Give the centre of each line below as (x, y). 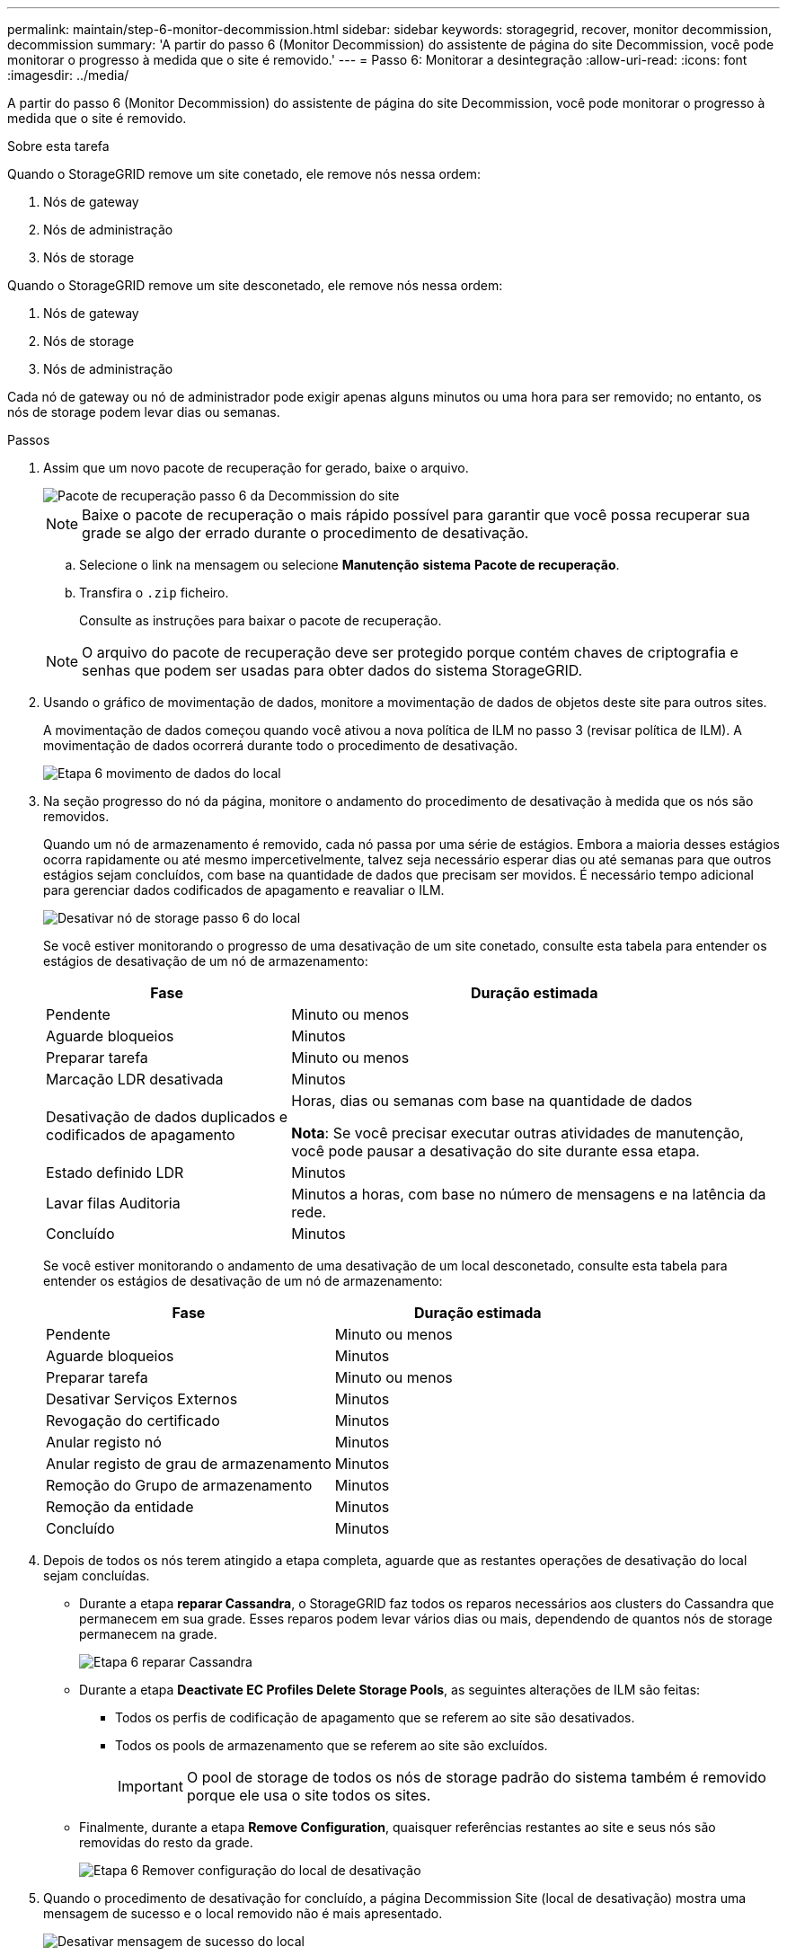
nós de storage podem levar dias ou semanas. (144, 412)
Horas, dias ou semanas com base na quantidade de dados (492, 1101)
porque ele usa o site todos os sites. (309, 1795)
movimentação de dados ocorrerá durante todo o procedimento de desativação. (281, 745)
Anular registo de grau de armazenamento (189, 1464)
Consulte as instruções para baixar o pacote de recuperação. (261, 620)
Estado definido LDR (115, 1173)
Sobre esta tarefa (58, 146)
